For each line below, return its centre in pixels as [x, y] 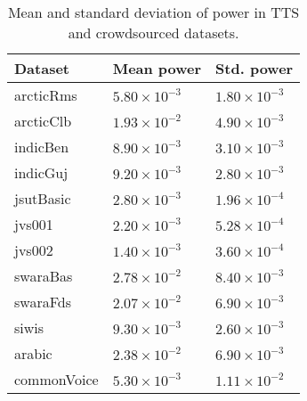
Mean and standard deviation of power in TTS [153, 12]
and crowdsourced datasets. [153, 33]
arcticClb [43, 121]
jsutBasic [43, 198]
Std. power [254, 68]
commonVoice [57, 379]
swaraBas [44, 276]
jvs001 [34, 224]
